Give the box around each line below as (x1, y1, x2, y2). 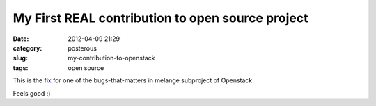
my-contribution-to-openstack (68, 54, 156, 62)
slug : (13, 54, 28, 62)
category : (13, 44, 42, 52)
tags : (13, 63, 29, 72)
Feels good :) (13, 89, 51, 97)
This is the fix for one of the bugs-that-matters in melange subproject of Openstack (13, 76, 253, 85)
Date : (13, 35, 29, 43)
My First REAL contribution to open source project (13, 10, 308, 26)
